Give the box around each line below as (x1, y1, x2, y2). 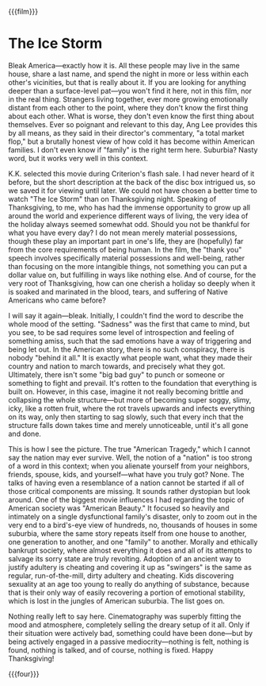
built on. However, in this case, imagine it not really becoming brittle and (8, 387, 244, 396)
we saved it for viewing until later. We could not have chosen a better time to (8, 186, 257, 195)
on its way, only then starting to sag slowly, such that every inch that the (8, 412, 244, 422)
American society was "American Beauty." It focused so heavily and (8, 503, 230, 513)
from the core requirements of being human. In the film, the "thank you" (8, 245, 242, 254)
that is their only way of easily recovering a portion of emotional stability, (8, 588, 245, 597)
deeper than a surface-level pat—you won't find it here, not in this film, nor (8, 86, 252, 95)
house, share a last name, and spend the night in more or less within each (8, 69, 249, 79)
